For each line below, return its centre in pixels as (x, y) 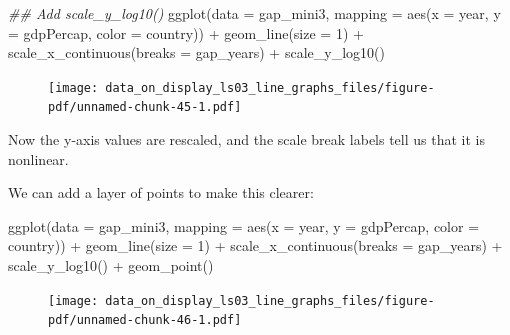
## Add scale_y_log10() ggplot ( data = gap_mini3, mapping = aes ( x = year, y (254, 13)
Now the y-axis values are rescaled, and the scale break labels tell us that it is (246, 139)
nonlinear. (38, 158)
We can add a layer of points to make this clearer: (161, 192)
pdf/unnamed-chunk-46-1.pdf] (145, 320)
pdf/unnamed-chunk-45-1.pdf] (145, 107)
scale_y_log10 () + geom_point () (111, 265)
